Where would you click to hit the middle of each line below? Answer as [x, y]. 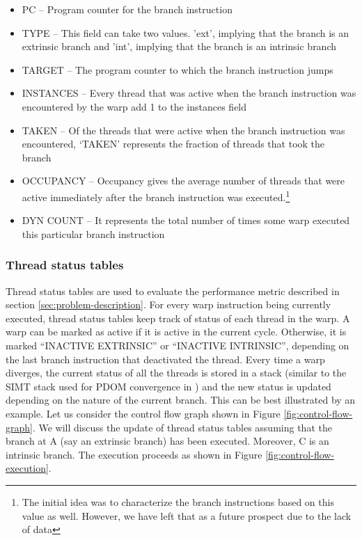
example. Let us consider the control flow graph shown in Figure [143, 413]
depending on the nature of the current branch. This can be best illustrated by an [181, 400]
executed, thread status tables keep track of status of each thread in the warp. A [178, 318]
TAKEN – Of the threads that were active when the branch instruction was [183, 130]
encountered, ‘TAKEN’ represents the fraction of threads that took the [173, 144]
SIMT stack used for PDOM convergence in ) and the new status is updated [168, 386]
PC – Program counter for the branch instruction [127, 9]
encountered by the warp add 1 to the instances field [134, 106]
